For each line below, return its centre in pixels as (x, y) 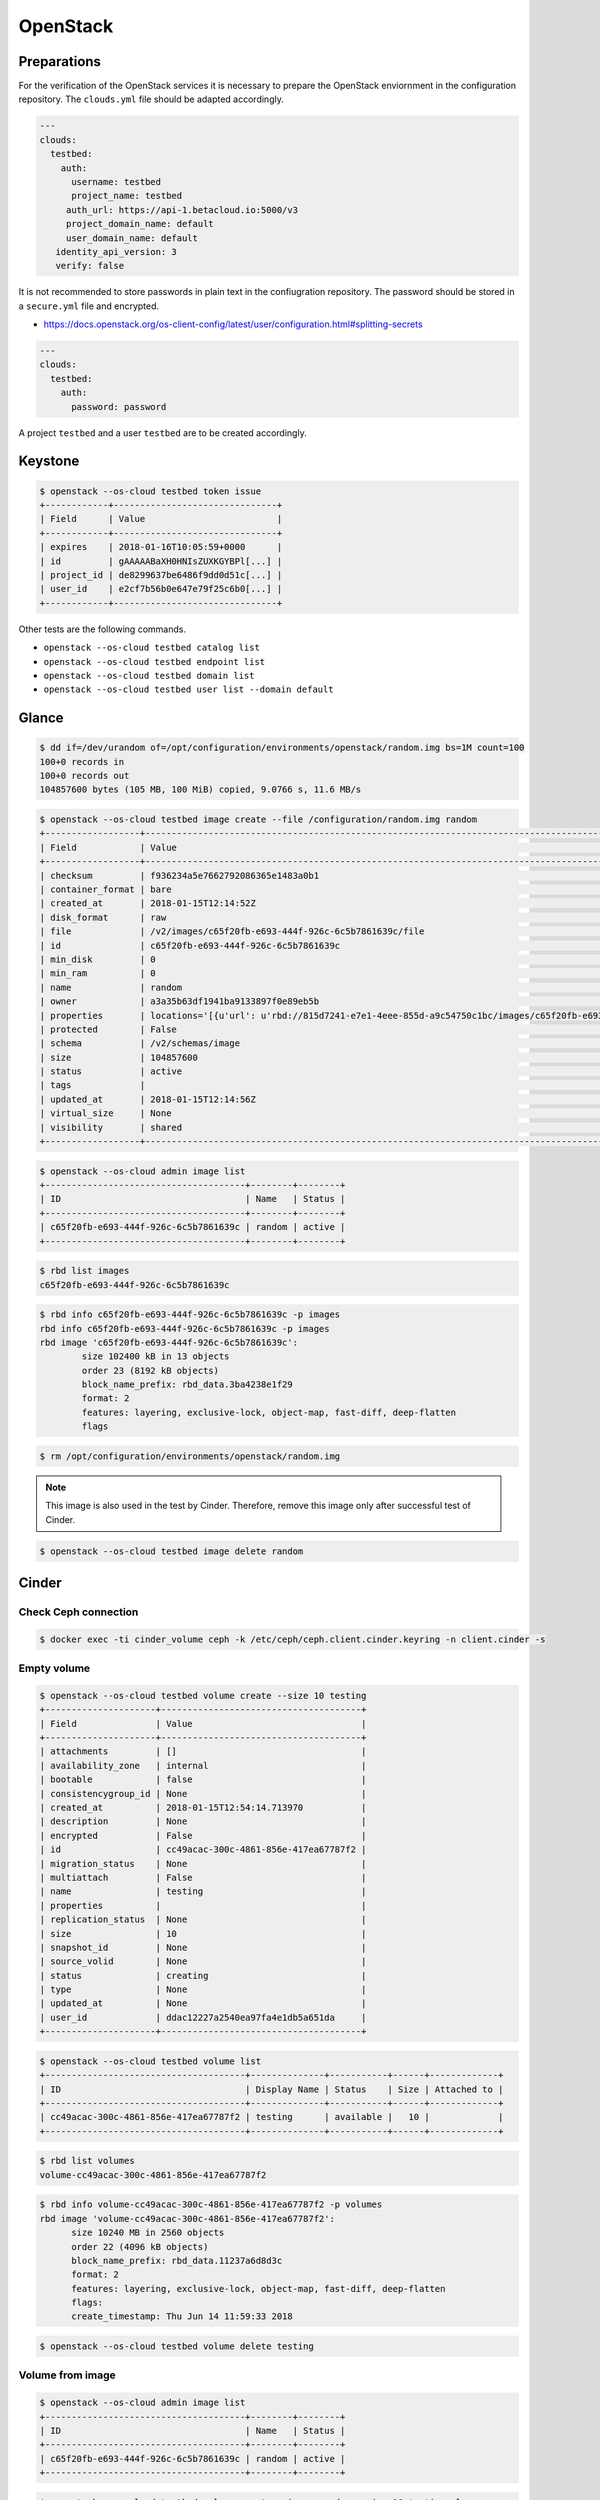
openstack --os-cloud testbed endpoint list (154, 661)
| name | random (111, 987)
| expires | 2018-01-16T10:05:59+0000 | (161, 547)
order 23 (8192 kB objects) (150, 1370)
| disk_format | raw (103, 917)
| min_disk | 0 (98, 959)
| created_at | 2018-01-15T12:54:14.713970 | (203, 1807)
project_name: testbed (127, 196)
